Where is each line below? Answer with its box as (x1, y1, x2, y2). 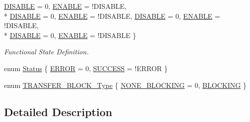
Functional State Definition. (4, 46, 89, 57)
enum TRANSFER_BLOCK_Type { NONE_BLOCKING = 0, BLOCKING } (4, 80, 247, 90)
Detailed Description (4, 104, 113, 119)
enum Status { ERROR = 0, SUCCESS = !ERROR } (4, 63, 168, 73)
